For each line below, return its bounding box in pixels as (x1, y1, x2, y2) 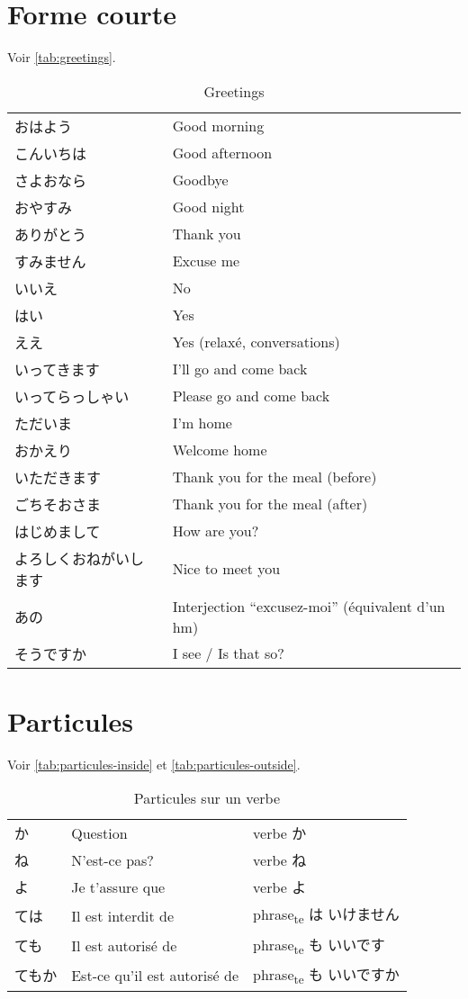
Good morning (172, 115, 265, 137)
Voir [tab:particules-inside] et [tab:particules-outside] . (7, 754, 301, 773)
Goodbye (172, 169, 229, 191)
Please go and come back (172, 385, 330, 407)
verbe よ (253, 877, 307, 898)
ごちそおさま (14, 493, 102, 515)
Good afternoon (172, 142, 273, 164)
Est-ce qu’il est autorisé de (71, 964, 239, 985)
